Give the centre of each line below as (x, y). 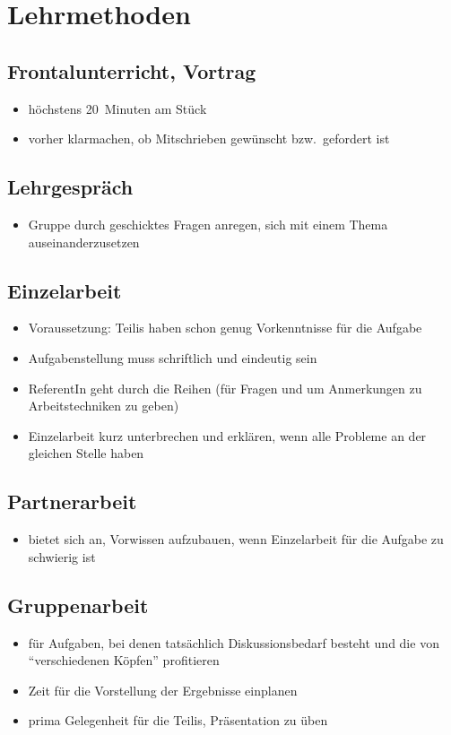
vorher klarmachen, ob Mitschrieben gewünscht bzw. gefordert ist (209, 138)
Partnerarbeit (72, 502)
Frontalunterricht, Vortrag (132, 70)
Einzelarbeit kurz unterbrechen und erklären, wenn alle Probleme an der (227, 435)
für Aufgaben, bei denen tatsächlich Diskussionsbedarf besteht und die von (234, 642)
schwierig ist (62, 556)
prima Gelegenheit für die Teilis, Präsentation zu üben (178, 720)
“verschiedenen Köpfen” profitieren (124, 660)
